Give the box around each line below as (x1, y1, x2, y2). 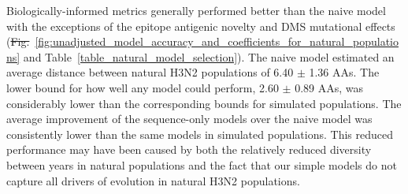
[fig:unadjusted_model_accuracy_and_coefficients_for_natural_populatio (35, 33, 399, 50)
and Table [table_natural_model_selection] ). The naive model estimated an (23, 48, 395, 65)
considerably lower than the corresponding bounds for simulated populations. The (6, 95, 402, 111)
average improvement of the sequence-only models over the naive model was (6, 110, 373, 127)
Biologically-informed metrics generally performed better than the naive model (6, 2, 386, 18)
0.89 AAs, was (295, 79, 363, 95)
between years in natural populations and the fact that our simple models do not (6, 156, 397, 173)
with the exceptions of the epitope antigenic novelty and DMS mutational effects (6, 17, 395, 34)
